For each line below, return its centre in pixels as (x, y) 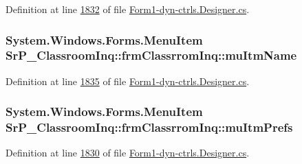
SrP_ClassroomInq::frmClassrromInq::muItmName (151, 55)
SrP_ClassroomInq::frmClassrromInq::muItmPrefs (149, 127)
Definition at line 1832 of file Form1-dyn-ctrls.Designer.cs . (128, 9)
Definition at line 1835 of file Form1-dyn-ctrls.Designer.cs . (128, 81)
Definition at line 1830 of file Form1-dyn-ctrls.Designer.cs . (128, 153)
